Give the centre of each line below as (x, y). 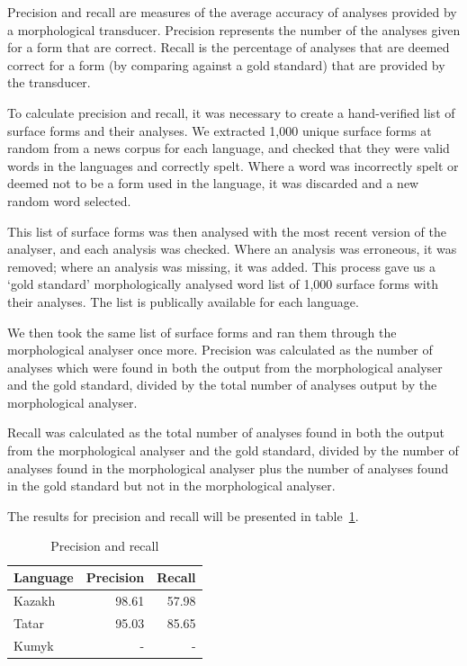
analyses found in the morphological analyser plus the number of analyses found (228, 468)
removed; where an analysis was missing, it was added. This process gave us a (222, 266)
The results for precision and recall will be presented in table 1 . (183, 515)
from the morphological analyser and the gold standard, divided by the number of (233, 450)
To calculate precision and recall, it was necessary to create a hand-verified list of (231, 112)
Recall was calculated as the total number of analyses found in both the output (226, 432)
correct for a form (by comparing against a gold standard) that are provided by (226, 64)
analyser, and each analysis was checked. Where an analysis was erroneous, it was (232, 249)
